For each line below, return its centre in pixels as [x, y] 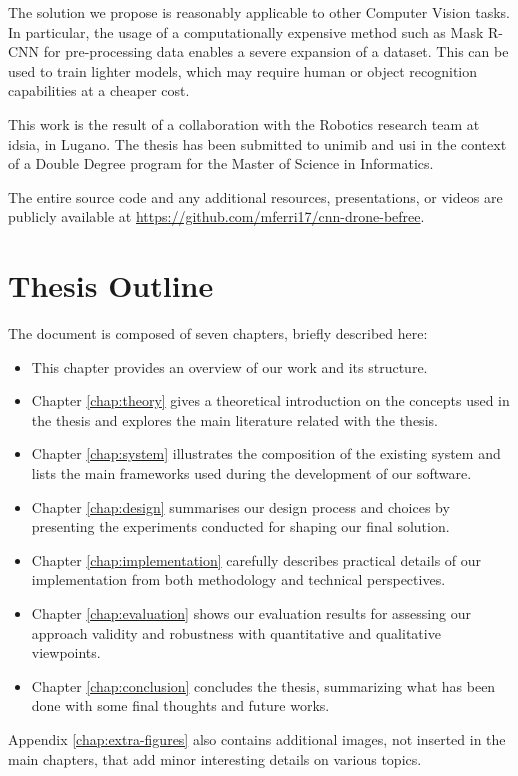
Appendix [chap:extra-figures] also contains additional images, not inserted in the [257, 738]
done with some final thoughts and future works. [180, 705]
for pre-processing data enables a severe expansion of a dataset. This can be [276, 51]
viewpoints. [66, 652]
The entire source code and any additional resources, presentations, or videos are [255, 196]
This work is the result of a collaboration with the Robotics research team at [244, 123]
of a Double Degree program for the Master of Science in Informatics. [221, 163]
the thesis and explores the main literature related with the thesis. [234, 419]
